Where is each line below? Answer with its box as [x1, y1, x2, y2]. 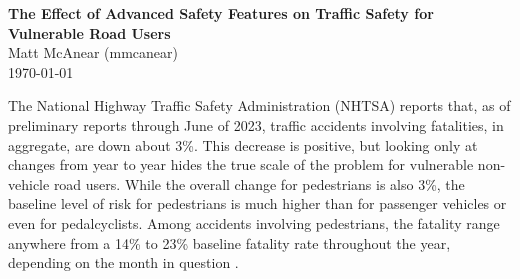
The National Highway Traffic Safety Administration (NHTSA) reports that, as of [8, 95, 511, 116]
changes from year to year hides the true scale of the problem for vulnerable [8, 154, 474, 175]
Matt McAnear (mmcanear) [8, 42, 179, 63]
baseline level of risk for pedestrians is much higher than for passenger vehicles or [8, 193, 507, 214]
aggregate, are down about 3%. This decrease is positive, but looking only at [8, 134, 478, 155]
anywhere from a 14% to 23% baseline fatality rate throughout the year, [8, 232, 451, 253]
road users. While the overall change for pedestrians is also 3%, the [53, 173, 465, 194]
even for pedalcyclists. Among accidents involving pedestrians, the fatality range [8, 212, 500, 233]
